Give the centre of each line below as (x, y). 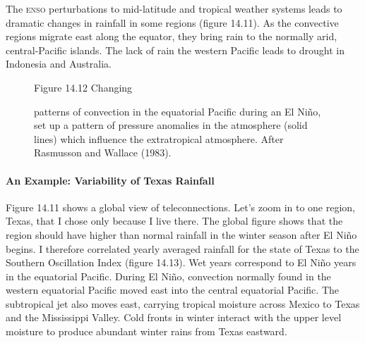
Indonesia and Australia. (59, 64)
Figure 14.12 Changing (83, 87)
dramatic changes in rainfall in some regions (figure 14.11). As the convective (172, 22)
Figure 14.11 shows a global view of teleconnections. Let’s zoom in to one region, (181, 207)
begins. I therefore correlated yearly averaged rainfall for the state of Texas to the (182, 248)
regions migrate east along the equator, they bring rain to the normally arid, (172, 36)
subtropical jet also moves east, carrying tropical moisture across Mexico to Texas (183, 303)
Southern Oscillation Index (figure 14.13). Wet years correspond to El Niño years (181, 262)
